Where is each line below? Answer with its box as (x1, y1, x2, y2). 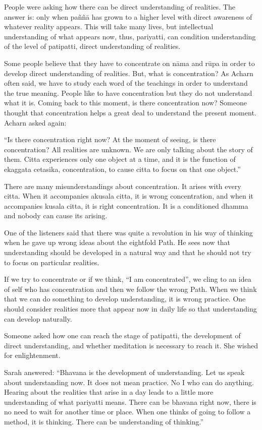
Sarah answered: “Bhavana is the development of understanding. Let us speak (4, 367, 245, 377)
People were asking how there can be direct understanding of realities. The (4, 2, 235, 12)
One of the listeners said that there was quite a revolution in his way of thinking (4, 227, 253, 237)
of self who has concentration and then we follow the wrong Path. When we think (4, 283, 257, 294)
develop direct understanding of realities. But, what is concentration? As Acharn (4, 68, 253, 78)
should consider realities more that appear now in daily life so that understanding (4, 303, 257, 314)
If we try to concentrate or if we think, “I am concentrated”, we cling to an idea (4, 274, 251, 284)
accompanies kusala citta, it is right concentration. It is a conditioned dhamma (4, 200, 248, 211)
